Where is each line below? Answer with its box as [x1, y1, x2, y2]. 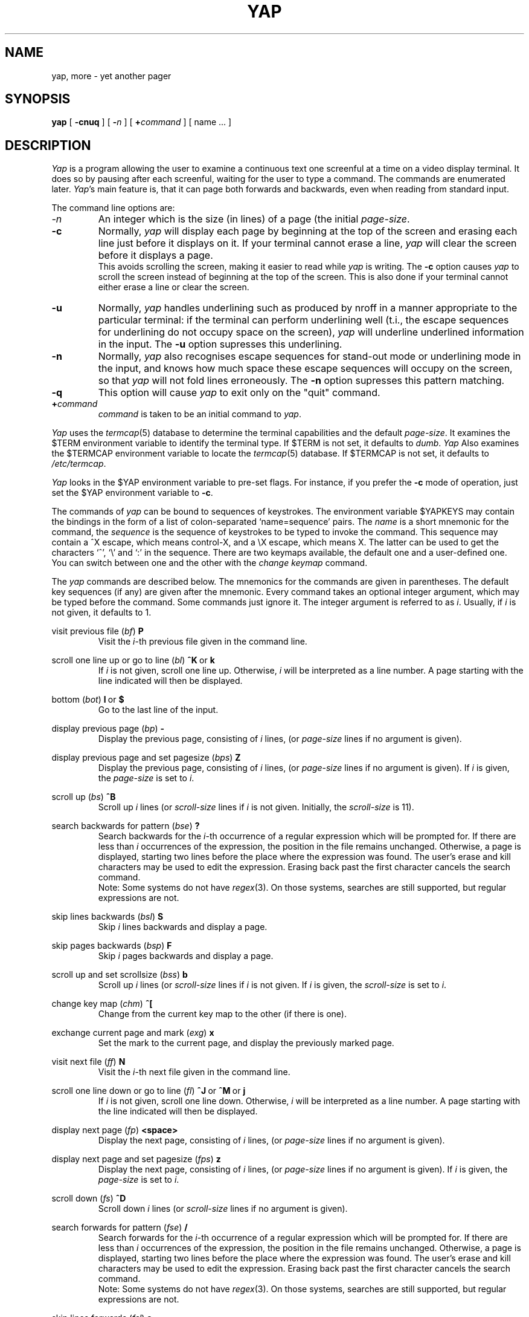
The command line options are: [51, 203, 175, 213]
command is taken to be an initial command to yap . [98, 409, 301, 420]
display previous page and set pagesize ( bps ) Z [51, 752, 241, 763]
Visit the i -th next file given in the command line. [98, 1067, 290, 1078]
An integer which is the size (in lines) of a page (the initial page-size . [98, 213, 410, 226]
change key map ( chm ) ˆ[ [51, 998, 153, 1009]
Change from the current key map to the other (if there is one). [98, 1009, 347, 1019]
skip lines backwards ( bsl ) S [51, 911, 164, 922]
